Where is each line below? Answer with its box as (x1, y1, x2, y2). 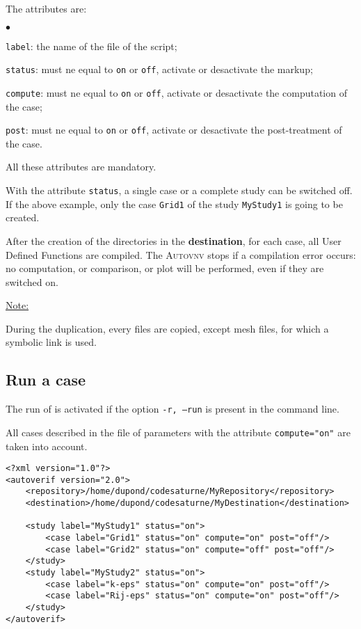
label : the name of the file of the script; (6, 38, 177, 53)
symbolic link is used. (6, 335, 97, 349)
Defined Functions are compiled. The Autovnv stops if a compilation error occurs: (6, 247, 356, 262)
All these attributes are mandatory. (6, 159, 157, 174)
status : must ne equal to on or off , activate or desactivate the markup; (6, 62, 313, 77)
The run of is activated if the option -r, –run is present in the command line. (6, 401, 339, 416)
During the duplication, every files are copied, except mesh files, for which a (6, 321, 329, 335)
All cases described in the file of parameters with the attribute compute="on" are (6, 424, 351, 439)
